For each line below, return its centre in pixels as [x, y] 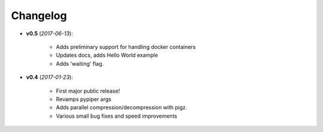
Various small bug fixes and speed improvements [117, 116]
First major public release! [88, 91]
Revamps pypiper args [84, 99]
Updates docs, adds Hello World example [107, 55]
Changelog [39, 16]
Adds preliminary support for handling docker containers [126, 47]
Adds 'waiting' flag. [80, 63]
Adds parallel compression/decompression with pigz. [122, 108]
